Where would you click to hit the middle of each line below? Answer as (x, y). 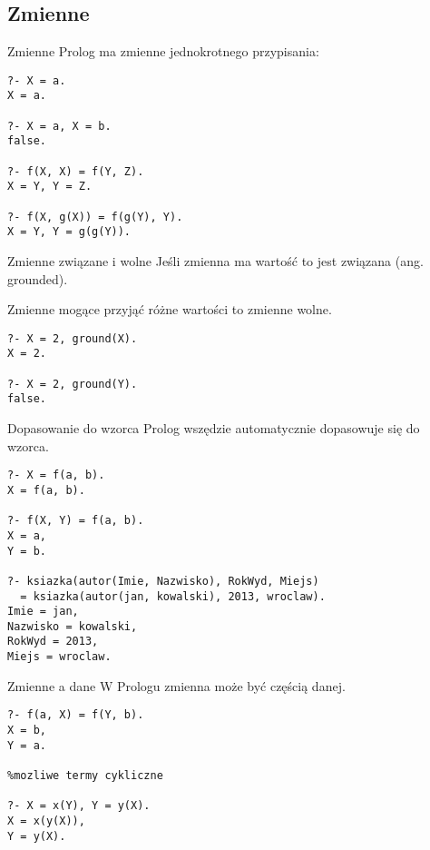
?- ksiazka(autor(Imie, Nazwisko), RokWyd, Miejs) (163, 581)
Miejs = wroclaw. (59, 657)
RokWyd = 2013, (53, 642)
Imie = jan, (43, 612)
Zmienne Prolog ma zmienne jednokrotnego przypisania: (163, 51)
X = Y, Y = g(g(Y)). (69, 232)
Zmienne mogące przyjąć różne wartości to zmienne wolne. (170, 309)
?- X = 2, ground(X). (73, 338)
